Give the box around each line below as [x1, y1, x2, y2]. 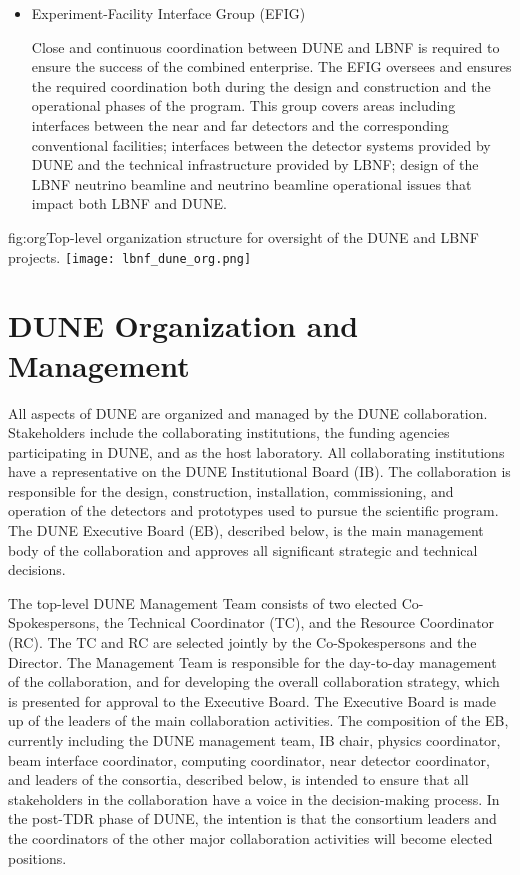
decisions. [8, 559, 66, 580]
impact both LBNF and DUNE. [31, 193, 227, 214]
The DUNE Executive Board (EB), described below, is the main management [8, 520, 484, 541]
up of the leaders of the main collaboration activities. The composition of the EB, [8, 710, 509, 731]
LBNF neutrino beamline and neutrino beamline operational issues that [31, 173, 472, 194]
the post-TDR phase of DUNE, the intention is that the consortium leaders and [8, 808, 497, 829]
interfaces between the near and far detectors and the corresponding [31, 114, 449, 135]
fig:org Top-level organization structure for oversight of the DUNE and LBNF [8, 226, 479, 247]
